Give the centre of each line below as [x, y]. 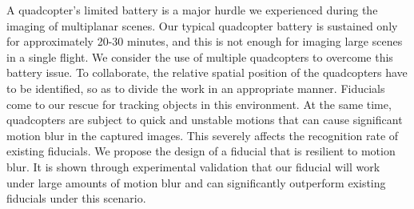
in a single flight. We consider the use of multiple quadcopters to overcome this [200, 56]
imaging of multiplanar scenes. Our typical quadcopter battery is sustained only [202, 25]
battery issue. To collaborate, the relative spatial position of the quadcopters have [207, 72]
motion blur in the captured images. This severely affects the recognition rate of [203, 135]
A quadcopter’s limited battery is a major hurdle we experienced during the [192, 10]
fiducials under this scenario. [76, 198]
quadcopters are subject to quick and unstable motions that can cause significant [205, 120]
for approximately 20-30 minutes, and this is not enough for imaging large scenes [205, 41]
